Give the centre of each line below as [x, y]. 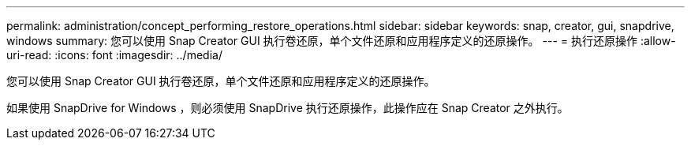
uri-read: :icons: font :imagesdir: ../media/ [114, 55]
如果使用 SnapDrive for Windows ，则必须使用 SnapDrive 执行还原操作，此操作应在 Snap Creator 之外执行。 [288, 108]
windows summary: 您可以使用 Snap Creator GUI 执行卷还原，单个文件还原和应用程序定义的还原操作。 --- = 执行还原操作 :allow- [341, 41]
